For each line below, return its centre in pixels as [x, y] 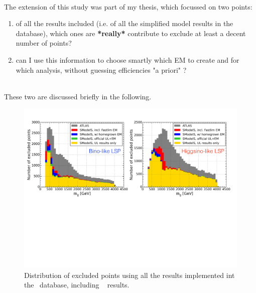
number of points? [44, 43]
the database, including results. [77, 285]
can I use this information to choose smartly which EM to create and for [127, 59]
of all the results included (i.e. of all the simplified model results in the [124, 23]
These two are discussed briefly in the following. [78, 96]
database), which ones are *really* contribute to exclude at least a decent [131, 33]
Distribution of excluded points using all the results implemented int [130, 275]
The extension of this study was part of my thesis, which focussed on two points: [128, 6]
